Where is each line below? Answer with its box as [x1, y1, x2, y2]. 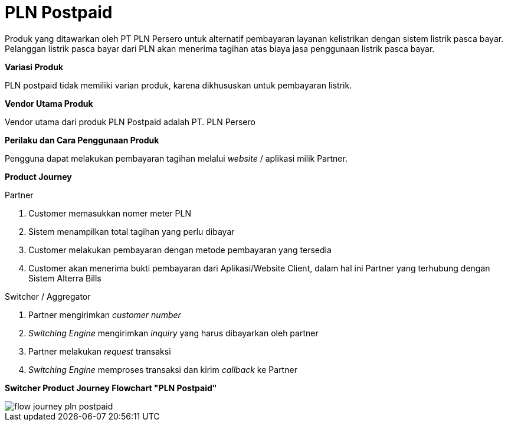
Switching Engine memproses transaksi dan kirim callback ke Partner [28, 364, 297, 375]
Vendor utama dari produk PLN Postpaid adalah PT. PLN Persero [5, 116, 255, 127]
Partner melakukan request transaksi [28, 346, 171, 356]
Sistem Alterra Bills [28, 273, 101, 283]
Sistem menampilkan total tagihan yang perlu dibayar [28, 226, 235, 237]
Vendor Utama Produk [5, 98, 93, 109]
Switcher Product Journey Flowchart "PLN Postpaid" [5, 382, 217, 393]
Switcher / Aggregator [5, 291, 91, 302]
